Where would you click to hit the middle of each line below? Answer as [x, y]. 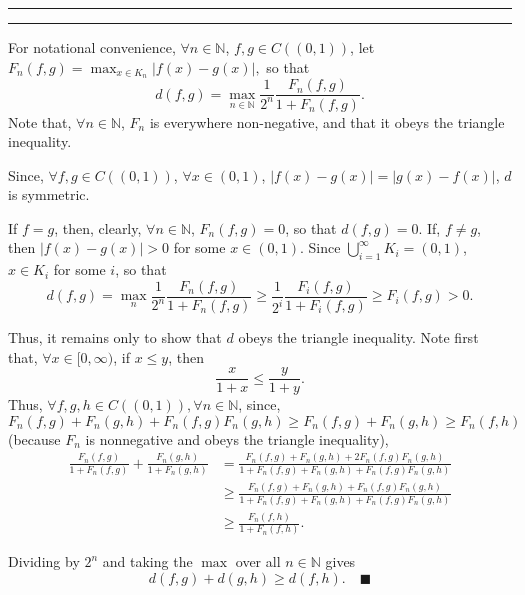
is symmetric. [49, 194]
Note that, [40, 121]
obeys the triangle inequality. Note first [358, 336]
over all [258, 561]
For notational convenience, [92, 47]
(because [34, 438]
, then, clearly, [98, 227]
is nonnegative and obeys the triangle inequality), [237, 438]
